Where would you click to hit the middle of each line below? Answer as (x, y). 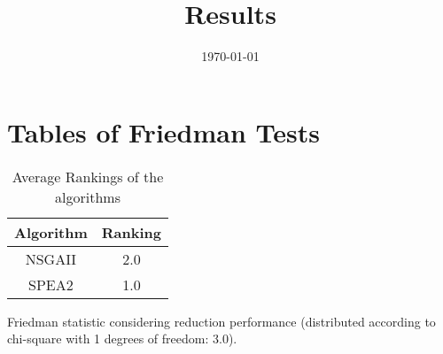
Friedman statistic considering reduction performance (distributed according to (221, 321)
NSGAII (51, 258)
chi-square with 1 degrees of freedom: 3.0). (122, 339)
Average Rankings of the (88, 176)
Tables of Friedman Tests (163, 131)
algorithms (88, 196)
